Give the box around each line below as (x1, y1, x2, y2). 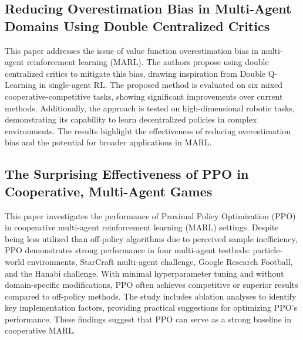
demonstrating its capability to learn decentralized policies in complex (5, 113, 257, 125)
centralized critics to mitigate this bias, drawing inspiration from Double (5, 67, 266, 79)
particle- (253, 244, 283, 256)
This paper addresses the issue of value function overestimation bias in (5, 44, 258, 56)
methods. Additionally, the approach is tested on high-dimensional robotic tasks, (5, 101, 295, 114)
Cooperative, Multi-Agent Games (5, 182, 213, 200)
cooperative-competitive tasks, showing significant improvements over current (5, 90, 283, 102)
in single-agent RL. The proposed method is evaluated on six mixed (39, 79, 283, 91)
